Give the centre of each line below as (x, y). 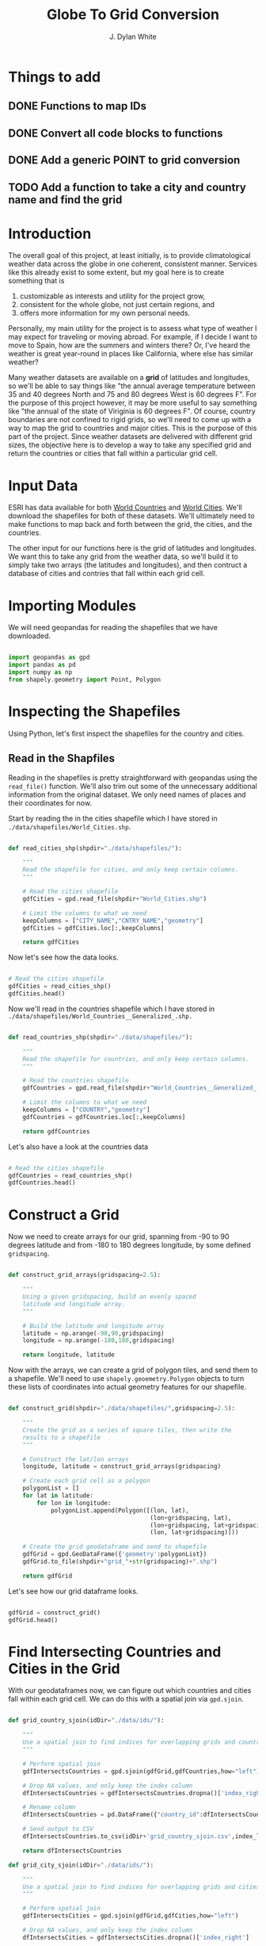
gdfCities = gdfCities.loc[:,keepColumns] (93, 928)
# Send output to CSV (58, 1829)
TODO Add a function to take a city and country (127, 187)
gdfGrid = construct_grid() (55, 1613)
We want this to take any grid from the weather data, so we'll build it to (123, 556)
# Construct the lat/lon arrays (76, 1459)
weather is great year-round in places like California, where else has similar (131, 354)
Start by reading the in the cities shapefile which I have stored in (113, 818)
